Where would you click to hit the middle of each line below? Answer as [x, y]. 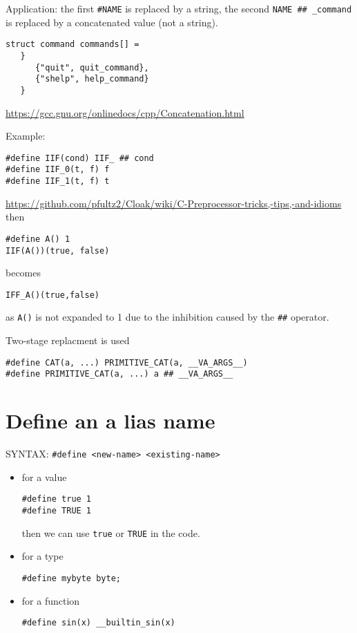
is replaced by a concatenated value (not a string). [112, 22]
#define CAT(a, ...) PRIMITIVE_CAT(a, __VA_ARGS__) [127, 362]
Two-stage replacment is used [68, 340]
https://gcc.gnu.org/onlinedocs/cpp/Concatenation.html [125, 112]
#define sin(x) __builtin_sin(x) [98, 623]
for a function [51, 600]
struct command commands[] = [73, 45]
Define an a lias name [110, 421]
